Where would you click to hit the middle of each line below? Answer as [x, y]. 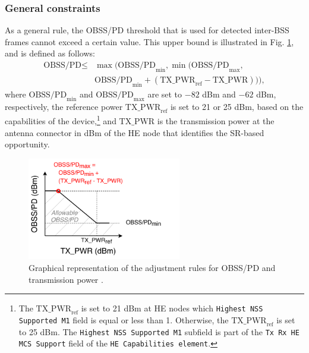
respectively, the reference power [64, 107]
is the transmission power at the [216, 120]
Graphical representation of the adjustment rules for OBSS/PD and [152, 267]
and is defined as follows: [50, 53]
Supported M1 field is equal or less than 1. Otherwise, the [124, 319]
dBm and [219, 94]
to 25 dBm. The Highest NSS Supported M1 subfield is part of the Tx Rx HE [159, 331]
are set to [165, 94]
